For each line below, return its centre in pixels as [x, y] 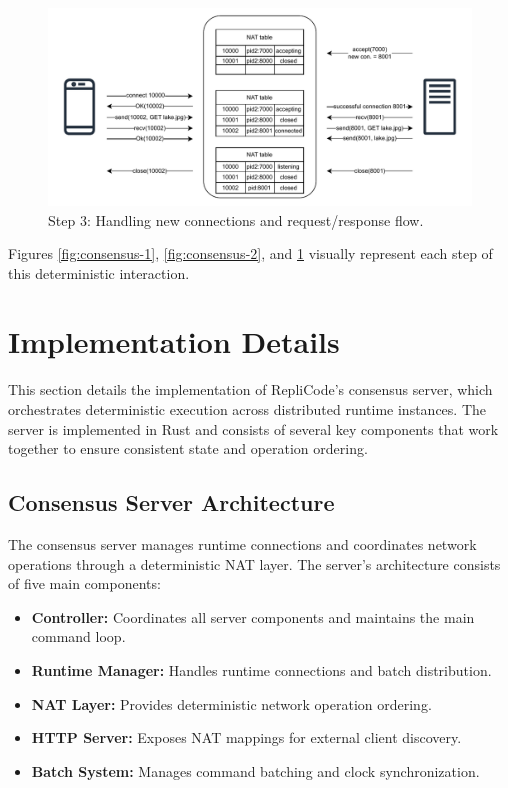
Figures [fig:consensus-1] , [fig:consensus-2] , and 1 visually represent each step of [250, 253]
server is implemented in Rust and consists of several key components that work [253, 428]
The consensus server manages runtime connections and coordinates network [242, 544]
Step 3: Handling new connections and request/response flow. [236, 219]
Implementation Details [174, 341]
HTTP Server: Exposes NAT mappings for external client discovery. [246, 737]
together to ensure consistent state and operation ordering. [188, 448]
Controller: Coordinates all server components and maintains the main [253, 616]
